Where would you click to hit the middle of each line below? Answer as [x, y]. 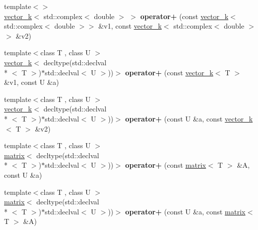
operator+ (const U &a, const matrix [185, 211]
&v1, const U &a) [31, 82]
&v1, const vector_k [130, 26]
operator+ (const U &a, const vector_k [189, 118]
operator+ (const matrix [166, 165]
